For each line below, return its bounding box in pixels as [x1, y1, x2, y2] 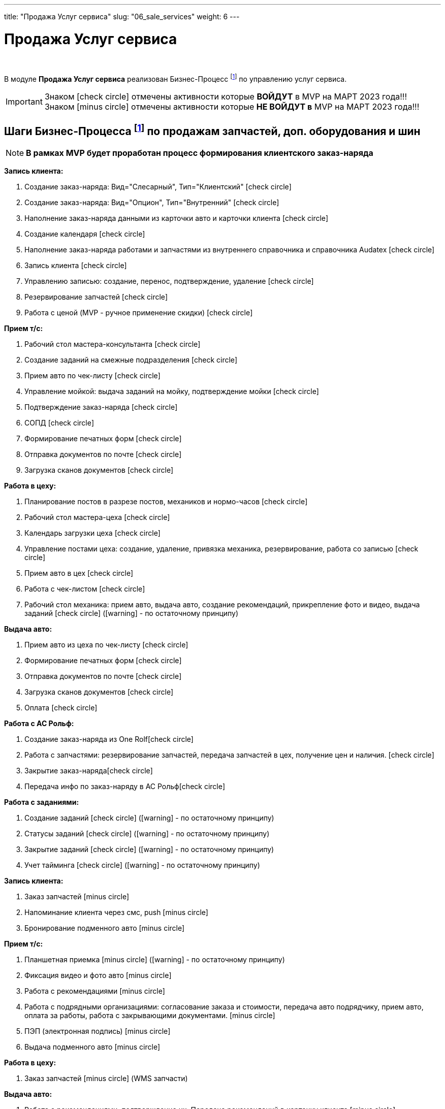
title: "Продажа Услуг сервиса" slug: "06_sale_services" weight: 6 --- [4, 12, 240, 21]
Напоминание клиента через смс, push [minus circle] [24, 908, 208, 917]
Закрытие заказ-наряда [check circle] [24, 766, 153, 775]
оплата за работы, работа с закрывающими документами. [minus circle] [24, 1011, 275, 1020]
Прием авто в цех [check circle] [24, 569, 134, 577]
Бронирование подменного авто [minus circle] [24, 924, 185, 932]
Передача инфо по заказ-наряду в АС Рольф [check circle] [24, 782, 225, 791]
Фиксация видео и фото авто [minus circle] [24, 971, 172, 980]
